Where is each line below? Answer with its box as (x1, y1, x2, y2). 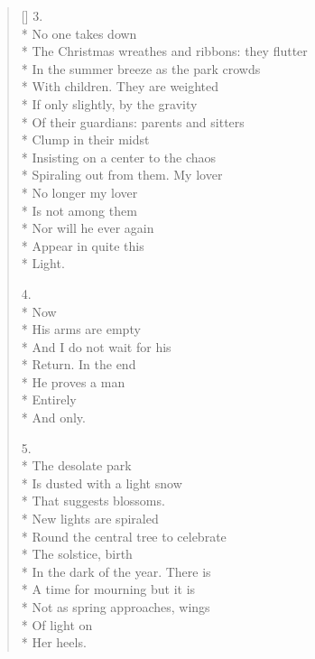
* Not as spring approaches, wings (21, 598, 210, 616)
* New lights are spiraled (21, 509, 159, 528)
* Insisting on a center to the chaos (21, 147, 217, 166)
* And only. (21, 408, 86, 427)
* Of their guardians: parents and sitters (21, 112, 245, 131)
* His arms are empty (21, 320, 141, 339)
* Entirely (21, 390, 77, 409)
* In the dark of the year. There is (21, 562, 211, 580)
